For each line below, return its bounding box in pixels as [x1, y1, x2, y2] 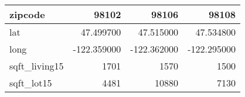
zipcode [9, 8, 45, 21]
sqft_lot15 [9, 76, 52, 89]
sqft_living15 [9, 59, 64, 72]
